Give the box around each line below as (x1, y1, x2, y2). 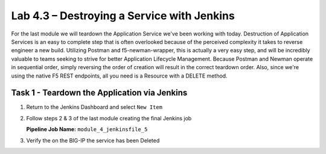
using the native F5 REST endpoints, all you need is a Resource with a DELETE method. (11, 72, 228, 79)
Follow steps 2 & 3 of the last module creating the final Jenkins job (26, 114, 192, 122)
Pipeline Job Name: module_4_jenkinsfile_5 (26, 126, 148, 133)
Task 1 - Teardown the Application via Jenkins (11, 88, 188, 98)
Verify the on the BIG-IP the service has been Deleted (26, 137, 160, 144)
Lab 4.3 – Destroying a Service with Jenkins (11, 9, 235, 22)
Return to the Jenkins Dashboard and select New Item (26, 103, 163, 111)
